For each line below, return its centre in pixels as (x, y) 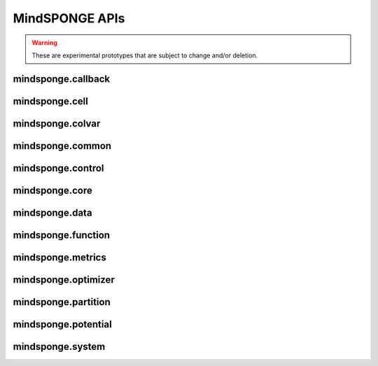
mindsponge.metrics (59, 257)
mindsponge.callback (62, 79)
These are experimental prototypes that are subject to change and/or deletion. (145, 55)
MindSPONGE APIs (69, 18)
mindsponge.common (62, 146)
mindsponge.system (59, 346)
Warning (44, 43)
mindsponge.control (58, 168)
